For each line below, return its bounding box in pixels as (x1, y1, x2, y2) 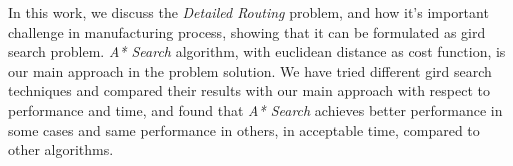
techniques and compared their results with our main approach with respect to (8, 80, 490, 101)
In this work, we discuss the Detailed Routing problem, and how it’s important (8, 2, 489, 22)
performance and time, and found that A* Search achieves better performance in (8, 99, 503, 120)
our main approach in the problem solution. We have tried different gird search (8, 60, 492, 81)
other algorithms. (8, 139, 114, 160)
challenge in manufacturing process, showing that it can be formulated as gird (8, 21, 486, 42)
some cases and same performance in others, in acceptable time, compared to (8, 119, 480, 140)
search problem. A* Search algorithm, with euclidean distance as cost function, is (8, 41, 506, 62)
